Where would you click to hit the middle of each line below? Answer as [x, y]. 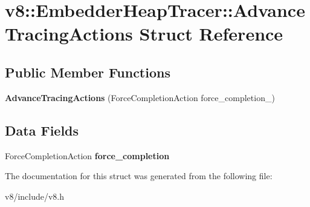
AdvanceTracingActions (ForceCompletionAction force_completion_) [140, 97]
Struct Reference [211, 34]
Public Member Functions [88, 72]
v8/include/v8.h [35, 196]
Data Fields [42, 130]
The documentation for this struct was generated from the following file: [139, 176]
